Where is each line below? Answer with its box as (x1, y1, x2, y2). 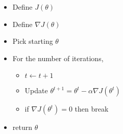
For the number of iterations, (12, 52, 104, 63)
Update (24, 85, 48, 96)
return (12, 122, 33, 132)
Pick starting (12, 36, 53, 46)
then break (75, 103, 109, 114)
